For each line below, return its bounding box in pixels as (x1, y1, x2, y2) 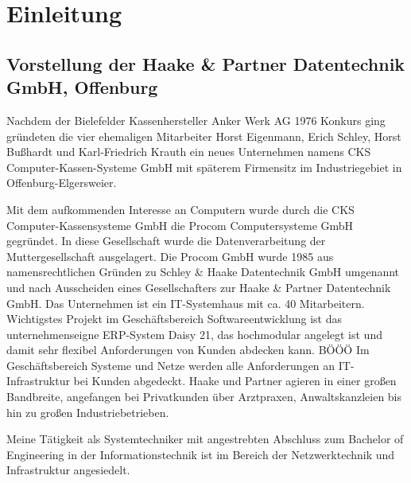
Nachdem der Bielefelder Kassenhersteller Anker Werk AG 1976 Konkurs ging (6, 111, 386, 128)
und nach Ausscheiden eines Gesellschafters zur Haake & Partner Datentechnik (6, 279, 391, 295)
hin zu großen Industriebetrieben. (6, 403, 169, 420)
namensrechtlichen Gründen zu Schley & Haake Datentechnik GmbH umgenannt (6, 263, 400, 280)
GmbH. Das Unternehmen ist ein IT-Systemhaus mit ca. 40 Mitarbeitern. (6, 294, 365, 311)
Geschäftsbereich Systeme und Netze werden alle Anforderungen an (6, 356, 335, 373)
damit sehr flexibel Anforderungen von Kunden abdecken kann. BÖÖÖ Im (6, 341, 370, 358)
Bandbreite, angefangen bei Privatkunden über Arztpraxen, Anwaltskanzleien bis (6, 388, 402, 405)
